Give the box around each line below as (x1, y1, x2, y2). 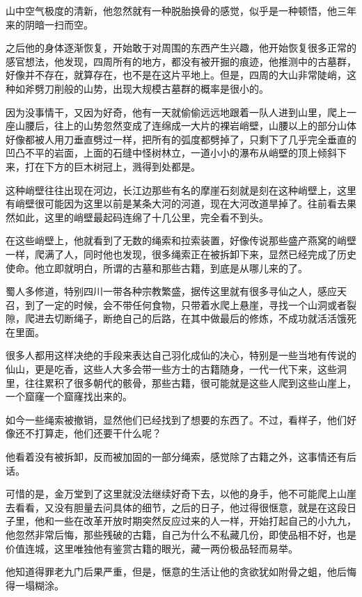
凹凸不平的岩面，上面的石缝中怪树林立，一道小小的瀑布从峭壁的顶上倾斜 (6, 145, 337, 160)
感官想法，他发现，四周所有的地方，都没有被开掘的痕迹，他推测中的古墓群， (6, 54, 356, 68)
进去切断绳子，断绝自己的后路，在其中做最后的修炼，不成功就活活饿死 (34, 311, 356, 326)
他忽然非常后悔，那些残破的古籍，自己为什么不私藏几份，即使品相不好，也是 (6, 527, 356, 541)
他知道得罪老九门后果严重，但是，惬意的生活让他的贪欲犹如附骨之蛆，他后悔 (6, 564, 356, 579)
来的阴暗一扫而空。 (6, 17, 93, 31)
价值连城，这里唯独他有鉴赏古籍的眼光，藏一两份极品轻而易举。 (6, 541, 298, 555)
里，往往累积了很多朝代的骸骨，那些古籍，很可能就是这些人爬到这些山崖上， (6, 375, 356, 390)
